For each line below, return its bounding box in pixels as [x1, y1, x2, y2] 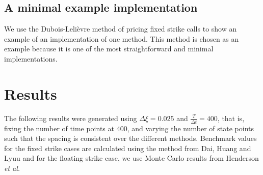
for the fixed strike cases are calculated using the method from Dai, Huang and [4, 142, 251, 153]
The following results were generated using [4, 112, 137, 123]
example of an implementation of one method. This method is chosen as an [4, 33, 239, 44]
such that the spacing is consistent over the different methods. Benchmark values [4, 133, 257, 143]
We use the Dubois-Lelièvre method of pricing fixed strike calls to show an [4, 23, 237, 34]
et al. [4, 162, 20, 173]
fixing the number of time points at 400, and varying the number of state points [4, 123, 254, 133]
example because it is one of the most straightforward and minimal [4, 43, 214, 54]
